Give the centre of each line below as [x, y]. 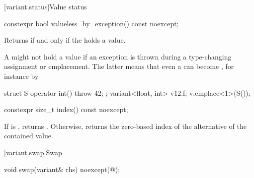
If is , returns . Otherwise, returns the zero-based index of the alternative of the [125, 126]
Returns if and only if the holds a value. [65, 40]
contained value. [29, 136]
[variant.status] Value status [45, 6]
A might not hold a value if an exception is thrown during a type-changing [118, 56]
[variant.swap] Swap [33, 152]
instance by [21, 76]
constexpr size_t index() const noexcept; [66, 109]
